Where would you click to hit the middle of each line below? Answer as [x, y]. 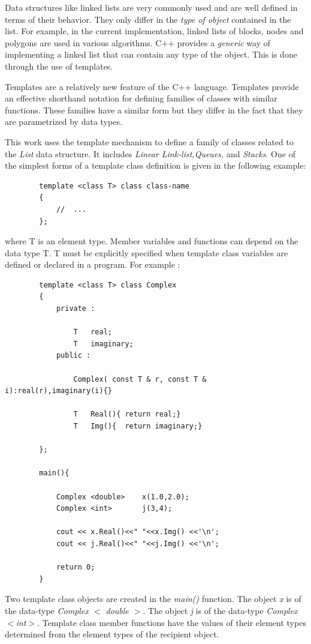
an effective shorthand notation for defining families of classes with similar [141, 98]
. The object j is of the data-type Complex [220, 610]
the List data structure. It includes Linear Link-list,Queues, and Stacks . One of [150, 153]
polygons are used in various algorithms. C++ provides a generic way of [138, 42]
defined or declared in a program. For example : [93, 264]
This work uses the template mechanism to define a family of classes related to [149, 141]
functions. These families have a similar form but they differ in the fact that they [154, 110]
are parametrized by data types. [64, 122]
